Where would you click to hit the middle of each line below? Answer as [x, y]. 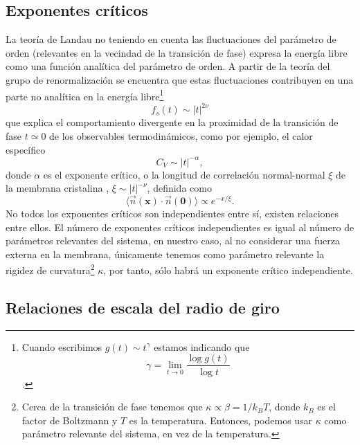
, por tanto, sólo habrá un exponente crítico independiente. [228, 270]
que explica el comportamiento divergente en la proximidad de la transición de [172, 122]
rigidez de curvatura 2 [50, 269]
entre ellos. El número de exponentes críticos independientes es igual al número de [180, 227]
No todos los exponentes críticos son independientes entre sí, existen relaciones [172, 214]
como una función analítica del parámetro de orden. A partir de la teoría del [168, 66]
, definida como [179, 188]
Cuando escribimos [62, 346]
